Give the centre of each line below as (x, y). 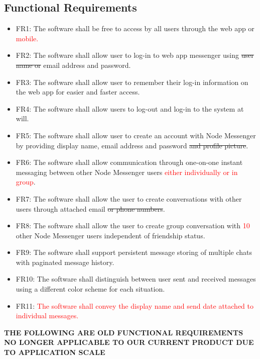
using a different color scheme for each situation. (90, 289)
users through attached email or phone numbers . (90, 208)
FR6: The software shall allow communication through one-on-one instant (129, 162)
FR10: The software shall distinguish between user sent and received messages (136, 279)
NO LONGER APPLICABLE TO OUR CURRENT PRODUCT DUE (129, 342)
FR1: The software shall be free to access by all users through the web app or (135, 28)
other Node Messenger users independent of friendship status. (110, 235)
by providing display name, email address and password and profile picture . (132, 145)
